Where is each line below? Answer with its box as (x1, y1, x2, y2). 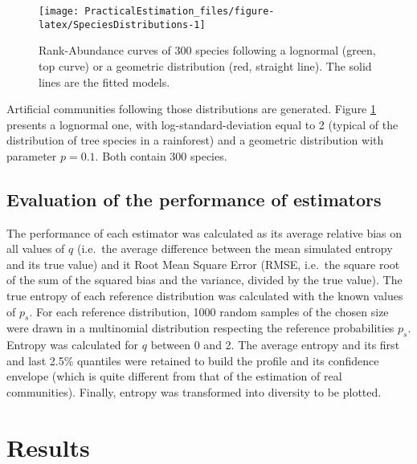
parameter (6, 147, 57, 164)
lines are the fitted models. (39, 73, 170, 90)
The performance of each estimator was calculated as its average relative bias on (6, 224, 403, 241)
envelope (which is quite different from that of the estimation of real (6, 368, 342, 385)
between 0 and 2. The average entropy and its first (150, 336, 400, 353)
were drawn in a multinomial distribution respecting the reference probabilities (6, 320, 395, 336)
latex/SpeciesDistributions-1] (39, 18, 206, 31)
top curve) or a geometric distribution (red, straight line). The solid (39, 57, 372, 74)
